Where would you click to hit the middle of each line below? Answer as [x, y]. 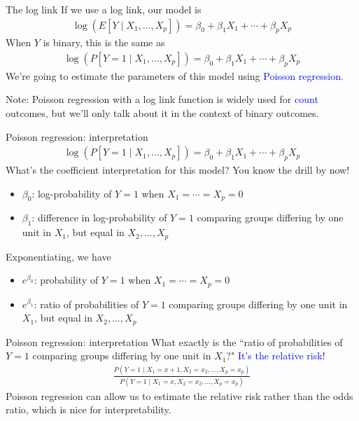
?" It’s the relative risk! [276, 356]
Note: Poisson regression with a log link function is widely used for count [162, 99]
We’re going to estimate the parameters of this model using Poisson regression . [175, 75]
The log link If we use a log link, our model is [104, 9]
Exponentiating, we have [58, 256]
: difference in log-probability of [99, 218]
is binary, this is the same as [104, 42]
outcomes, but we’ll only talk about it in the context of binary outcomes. [162, 113]
